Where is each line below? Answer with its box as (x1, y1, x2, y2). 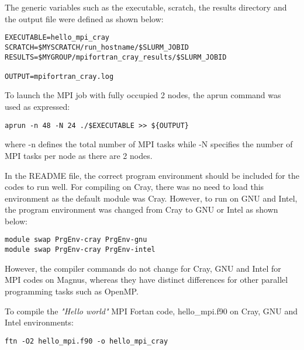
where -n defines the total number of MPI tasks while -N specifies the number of (5, 138, 293, 150)
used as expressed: (5, 101, 70, 113)
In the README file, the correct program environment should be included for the (5, 169, 299, 181)
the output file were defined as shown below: (5, 12, 164, 25)
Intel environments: (5, 316, 74, 328)
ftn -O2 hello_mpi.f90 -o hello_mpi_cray (5, 337, 168, 345)
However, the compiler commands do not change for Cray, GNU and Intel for (5, 262, 281, 274)
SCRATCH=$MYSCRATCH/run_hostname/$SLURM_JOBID (5, 43, 189, 51)
